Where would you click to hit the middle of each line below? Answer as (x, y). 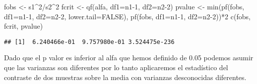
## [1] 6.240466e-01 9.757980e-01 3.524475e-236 (89, 42)
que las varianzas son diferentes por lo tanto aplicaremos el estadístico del (116, 67)
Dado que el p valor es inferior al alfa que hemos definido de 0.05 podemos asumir (129, 58)
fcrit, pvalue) (24, 26)
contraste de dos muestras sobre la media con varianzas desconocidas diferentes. (125, 77)
